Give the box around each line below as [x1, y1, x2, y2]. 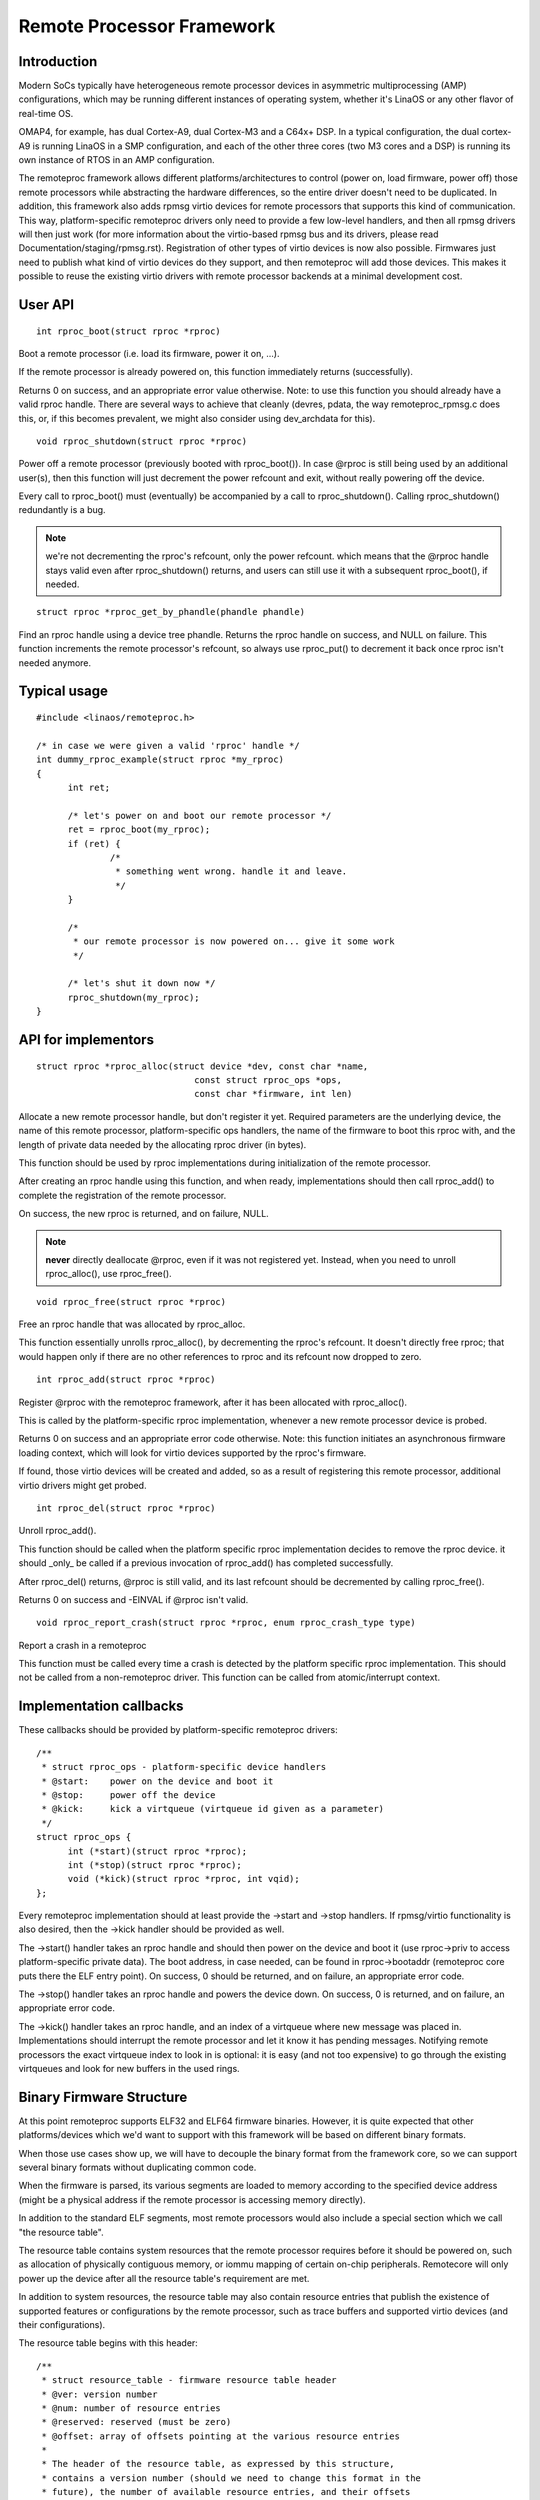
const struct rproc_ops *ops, [193, 1074, 342, 1085]
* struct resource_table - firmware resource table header [41, 2375, 337, 2386]
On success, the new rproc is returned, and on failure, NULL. [18, 1208, 269, 1220]
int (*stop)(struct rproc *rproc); [67, 1859, 242, 1870]
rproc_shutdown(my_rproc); [67, 991, 200, 1003]
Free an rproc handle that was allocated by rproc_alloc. [18, 1318, 246, 1330]
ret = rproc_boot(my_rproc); [67, 824, 211, 835]
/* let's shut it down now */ [67, 978, 216, 989]
